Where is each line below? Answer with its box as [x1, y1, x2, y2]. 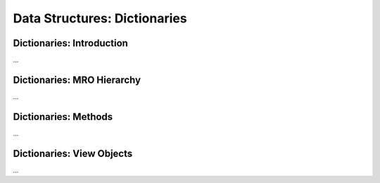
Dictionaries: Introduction [13, 37, 128, 49]
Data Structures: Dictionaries [13, 11, 187, 26]
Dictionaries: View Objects [13, 147, 133, 159]
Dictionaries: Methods [13, 111, 113, 123]
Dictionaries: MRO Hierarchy [13, 74, 141, 86]
